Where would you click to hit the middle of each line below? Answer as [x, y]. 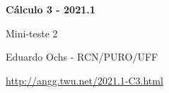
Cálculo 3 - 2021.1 [51, 9]
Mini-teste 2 [32, 33]
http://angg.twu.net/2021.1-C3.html [84, 80]
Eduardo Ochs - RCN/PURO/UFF [82, 57]
